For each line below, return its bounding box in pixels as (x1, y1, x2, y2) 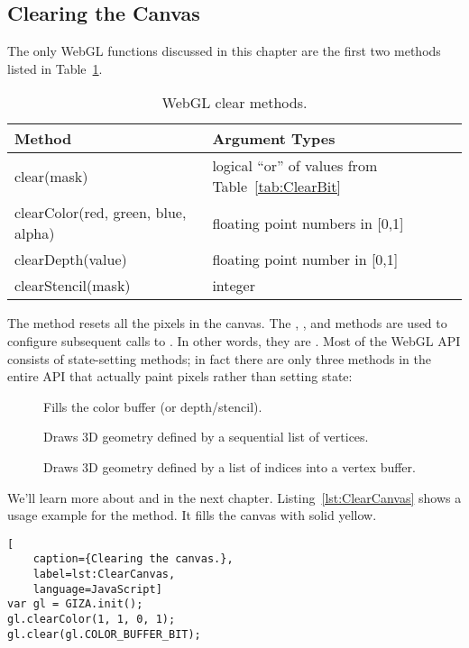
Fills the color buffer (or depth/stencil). (43, 397, 262, 415)
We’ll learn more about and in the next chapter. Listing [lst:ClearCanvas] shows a (7, 488, 462, 507)
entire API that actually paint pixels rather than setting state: (7, 367, 353, 386)
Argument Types (212, 128, 336, 150)
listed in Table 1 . (7, 59, 103, 78)
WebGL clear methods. (161, 92, 308, 114)
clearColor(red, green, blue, (14, 202, 187, 224)
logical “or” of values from (212, 155, 378, 177)
